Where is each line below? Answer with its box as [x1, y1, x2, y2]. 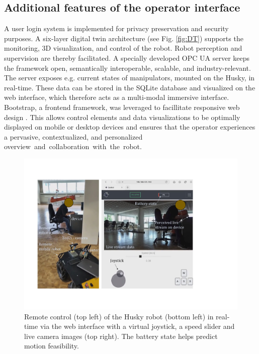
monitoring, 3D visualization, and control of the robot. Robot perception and [4, 43, 242, 53]
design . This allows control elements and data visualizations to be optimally [4, 111, 240, 122]
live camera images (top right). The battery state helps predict [24, 330, 218, 341]
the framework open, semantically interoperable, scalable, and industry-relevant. [4, 62, 251, 73]
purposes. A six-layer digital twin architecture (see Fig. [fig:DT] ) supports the [4, 33, 243, 43]
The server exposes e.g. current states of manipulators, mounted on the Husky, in [4, 72, 255, 83]
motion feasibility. [24, 340, 79, 351]
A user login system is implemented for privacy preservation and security [4, 23, 229, 34]
